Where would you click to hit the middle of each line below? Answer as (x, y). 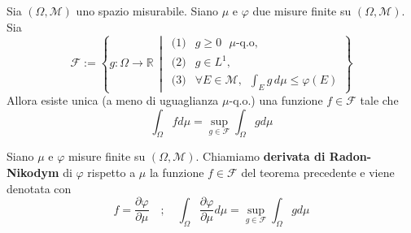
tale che (379, 100)
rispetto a (111, 173)
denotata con (39, 188)
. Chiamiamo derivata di (260, 156)
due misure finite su (302, 11)
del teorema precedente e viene (318, 173)
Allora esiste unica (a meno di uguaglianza (113, 100)
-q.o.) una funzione (276, 100)
